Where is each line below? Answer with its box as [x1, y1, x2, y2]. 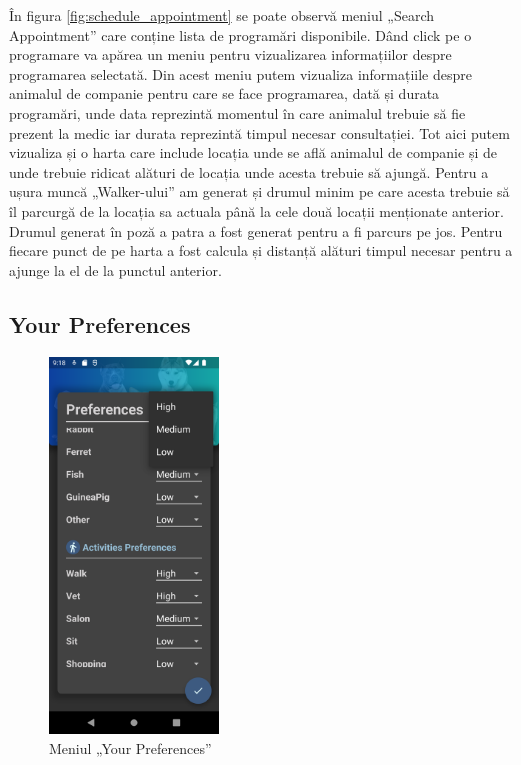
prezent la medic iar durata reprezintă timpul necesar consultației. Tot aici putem [9, 122, 510, 143]
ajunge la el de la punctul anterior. [9, 259, 222, 280]
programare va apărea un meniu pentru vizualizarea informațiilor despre [9, 44, 452, 65]
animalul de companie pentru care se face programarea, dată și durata [9, 83, 440, 104]
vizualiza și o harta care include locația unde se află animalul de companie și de [9, 142, 497, 163]
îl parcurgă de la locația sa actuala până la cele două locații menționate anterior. [9, 200, 504, 221]
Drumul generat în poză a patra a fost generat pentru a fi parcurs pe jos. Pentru [9, 220, 503, 241]
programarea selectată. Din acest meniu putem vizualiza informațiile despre [9, 63, 472, 84]
